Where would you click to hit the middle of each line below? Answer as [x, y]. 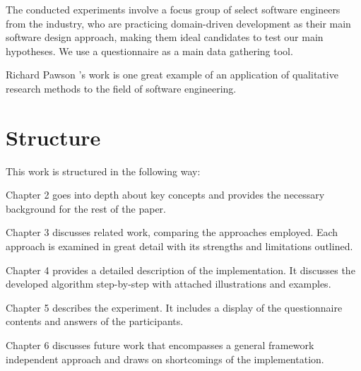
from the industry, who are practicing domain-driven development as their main [178, 23]
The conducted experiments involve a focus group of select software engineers [173, 9]
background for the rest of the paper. [86, 208]
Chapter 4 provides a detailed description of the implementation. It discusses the [180, 270]
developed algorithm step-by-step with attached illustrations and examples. [168, 284]
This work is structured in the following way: [103, 171]
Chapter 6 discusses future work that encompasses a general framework [160, 345]
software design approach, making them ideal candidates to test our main [165, 37]
